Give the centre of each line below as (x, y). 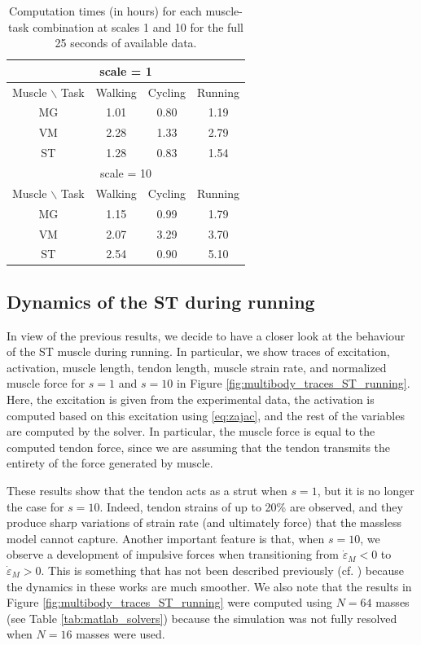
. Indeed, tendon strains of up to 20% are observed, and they (251, 506)
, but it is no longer (366, 491)
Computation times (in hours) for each (105, 11)
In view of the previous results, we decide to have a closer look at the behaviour (206, 335)
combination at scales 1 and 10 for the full (138, 26)
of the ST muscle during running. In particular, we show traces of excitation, (198, 351)
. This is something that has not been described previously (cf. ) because (222, 570)
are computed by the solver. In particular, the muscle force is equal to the (191, 431)
